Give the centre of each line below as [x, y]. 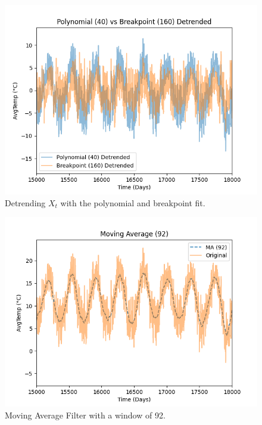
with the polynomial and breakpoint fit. [133, 202]
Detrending [25, 202]
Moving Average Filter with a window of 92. [85, 415]
